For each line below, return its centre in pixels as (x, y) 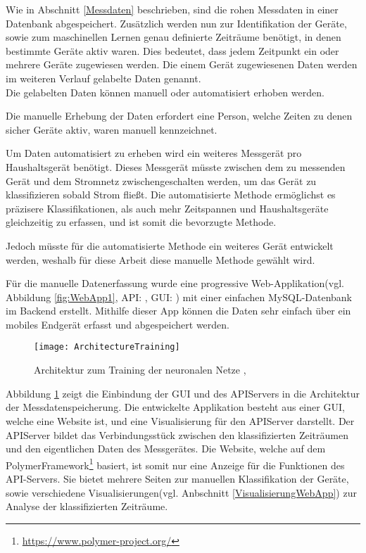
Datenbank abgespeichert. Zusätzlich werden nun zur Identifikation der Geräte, (176, 23)
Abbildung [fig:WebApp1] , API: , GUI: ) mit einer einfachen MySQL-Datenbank (179, 297)
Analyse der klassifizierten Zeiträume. (87, 506)
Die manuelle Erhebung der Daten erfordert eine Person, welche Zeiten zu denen (179, 116)
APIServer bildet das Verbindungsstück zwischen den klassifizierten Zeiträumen (177, 434)
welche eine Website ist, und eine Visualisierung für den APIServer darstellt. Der (180, 420)
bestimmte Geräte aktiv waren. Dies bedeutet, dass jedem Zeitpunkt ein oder (172, 50)
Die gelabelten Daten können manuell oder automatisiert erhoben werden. (165, 92)
